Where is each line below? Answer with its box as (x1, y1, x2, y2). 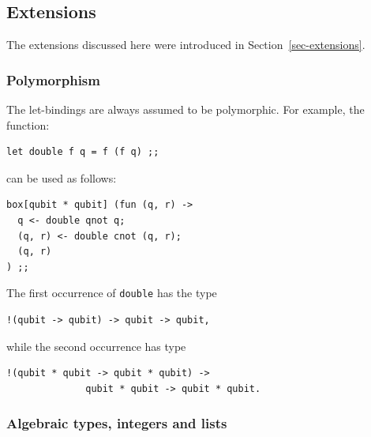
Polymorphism (6, 70, 100, 89)
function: (6, 116, 50, 133)
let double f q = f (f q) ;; (6, 146, 159, 158)
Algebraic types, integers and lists (6, 413, 227, 433)
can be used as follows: (6, 169, 117, 186)
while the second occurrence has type (6, 337, 186, 354)
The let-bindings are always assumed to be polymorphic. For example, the (6, 101, 365, 118)
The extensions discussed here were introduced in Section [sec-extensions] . (6, 36, 365, 53)
